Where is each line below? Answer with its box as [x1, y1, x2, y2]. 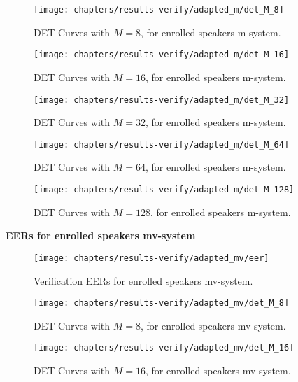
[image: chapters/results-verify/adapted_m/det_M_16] [34, 50, 290, 60]
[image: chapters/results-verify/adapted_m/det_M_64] [34, 139, 290, 150]
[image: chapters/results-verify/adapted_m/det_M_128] [34, 185, 295, 194]
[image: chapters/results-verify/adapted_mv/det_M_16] [34, 343, 295, 353]
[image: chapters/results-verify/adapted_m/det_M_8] [34, 5, 284, 15]
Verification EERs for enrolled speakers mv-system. [34, 273, 253, 288]
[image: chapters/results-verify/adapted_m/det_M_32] [34, 94, 290, 105]
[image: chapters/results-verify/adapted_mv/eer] [34, 253, 269, 263]
